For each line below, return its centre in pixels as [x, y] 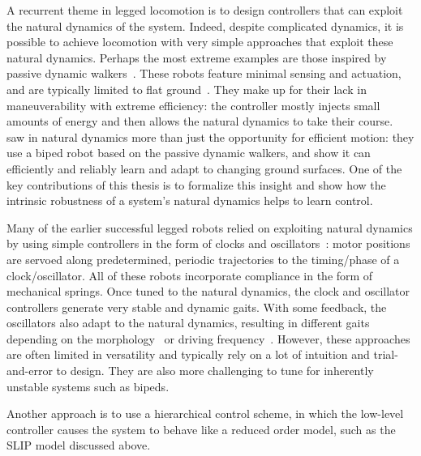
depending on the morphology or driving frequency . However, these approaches [208, 338]
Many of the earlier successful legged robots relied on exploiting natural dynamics [210, 227]
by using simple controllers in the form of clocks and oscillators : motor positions [208, 243]
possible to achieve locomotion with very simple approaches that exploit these [200, 42]
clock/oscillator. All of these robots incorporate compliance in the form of [190, 275]
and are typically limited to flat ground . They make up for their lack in [187, 89]
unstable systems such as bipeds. [88, 386]
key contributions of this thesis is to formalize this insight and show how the [196, 184]
